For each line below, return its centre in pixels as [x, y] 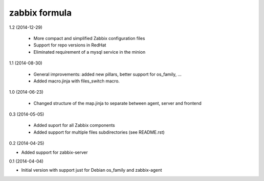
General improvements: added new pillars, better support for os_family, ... [108, 74]
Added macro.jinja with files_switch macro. [77, 81]
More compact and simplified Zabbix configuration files [89, 38]
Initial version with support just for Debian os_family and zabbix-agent [92, 170]
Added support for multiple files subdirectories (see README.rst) [99, 132]
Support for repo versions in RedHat [70, 45]
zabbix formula [40, 13]
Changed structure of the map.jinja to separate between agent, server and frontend [118, 103]
